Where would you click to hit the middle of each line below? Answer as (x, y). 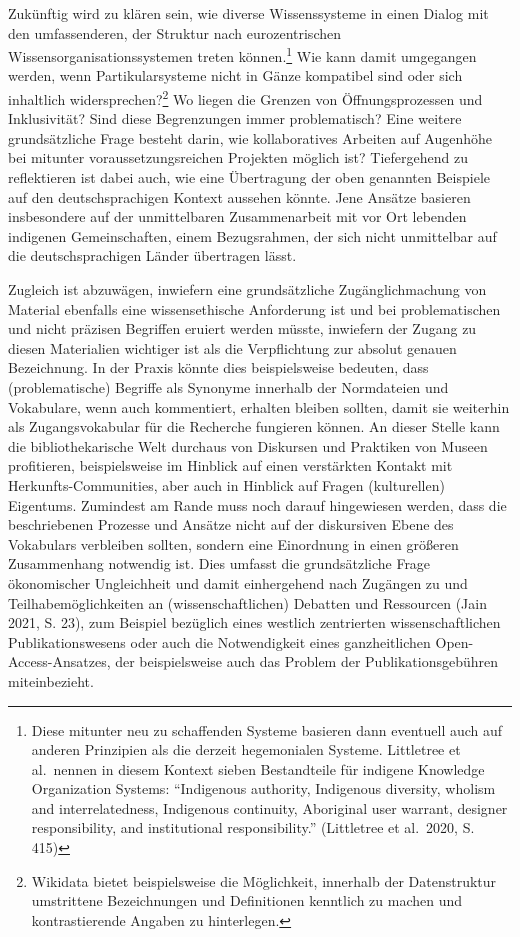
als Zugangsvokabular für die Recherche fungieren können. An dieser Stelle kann (254, 426)
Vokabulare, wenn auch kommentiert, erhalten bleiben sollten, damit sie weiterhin (259, 406)
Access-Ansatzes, (59, 661)
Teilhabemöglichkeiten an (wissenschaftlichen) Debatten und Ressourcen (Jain (247, 602)
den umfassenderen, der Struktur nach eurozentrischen (174, 32)
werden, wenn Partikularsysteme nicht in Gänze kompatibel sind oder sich (235, 75)
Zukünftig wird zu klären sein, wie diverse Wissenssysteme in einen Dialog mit (248, 13)
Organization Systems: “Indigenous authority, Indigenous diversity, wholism (263, 788)
